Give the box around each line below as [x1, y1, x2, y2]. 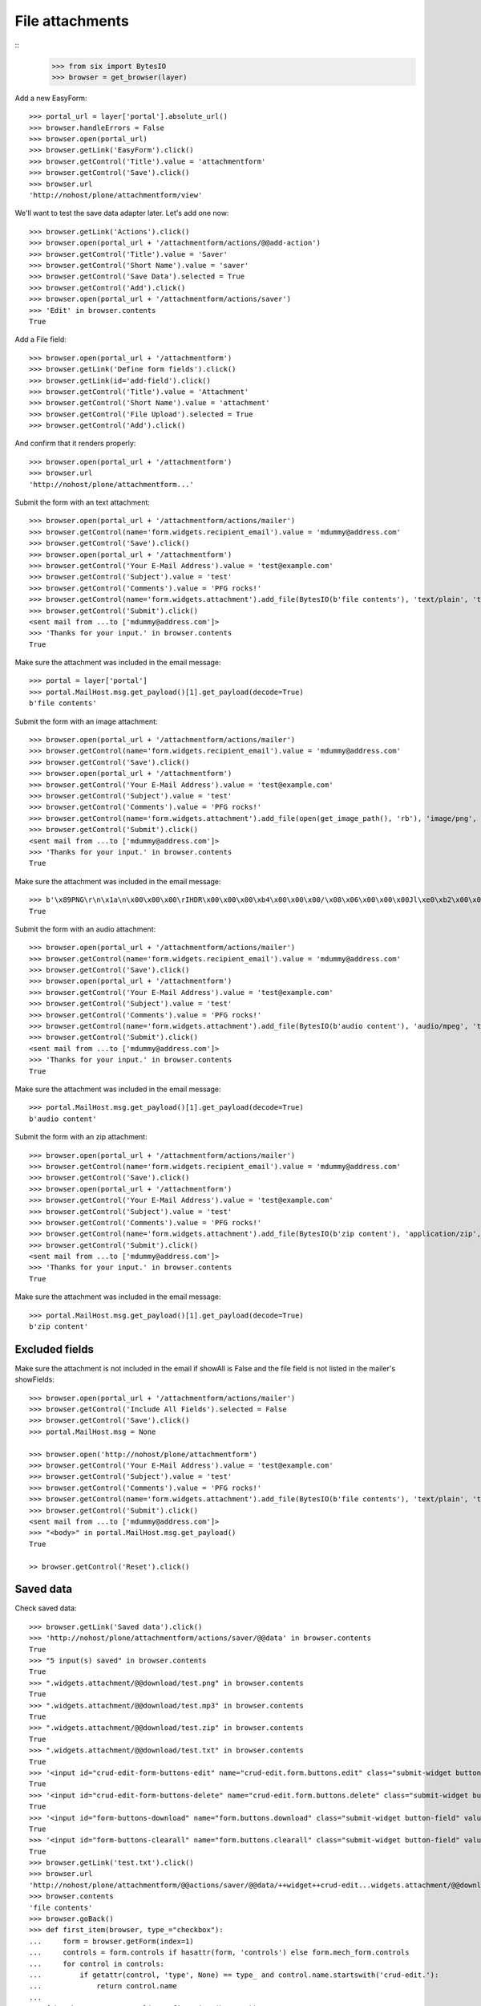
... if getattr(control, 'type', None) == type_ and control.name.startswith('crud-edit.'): [29, 1970, 439, 1980]
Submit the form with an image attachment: [14, 717, 158, 726]
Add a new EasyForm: [14, 93, 87, 103]
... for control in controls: [29, 1959, 164, 1968]
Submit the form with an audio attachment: [14, 924, 156, 934]
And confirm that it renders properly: [14, 438, 136, 449]
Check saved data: [14, 1603, 77, 1613]
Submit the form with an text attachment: [14, 497, 150, 507]
